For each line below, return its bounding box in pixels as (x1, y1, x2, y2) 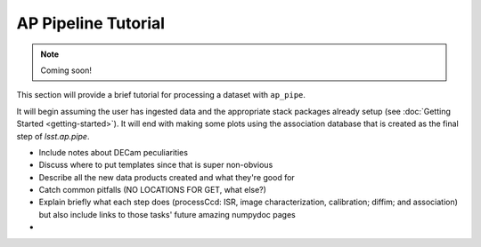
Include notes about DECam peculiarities (38, 147, 189, 157)
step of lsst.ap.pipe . (16, 131, 90, 141)
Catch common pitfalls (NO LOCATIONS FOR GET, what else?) (38, 185, 267, 195)
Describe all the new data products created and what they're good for (38, 171, 296, 182)
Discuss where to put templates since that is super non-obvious (38, 160, 273, 171)
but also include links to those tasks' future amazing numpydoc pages (38, 209, 296, 219)
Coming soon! (40, 65, 93, 76)
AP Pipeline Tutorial (16, 13, 165, 33)
